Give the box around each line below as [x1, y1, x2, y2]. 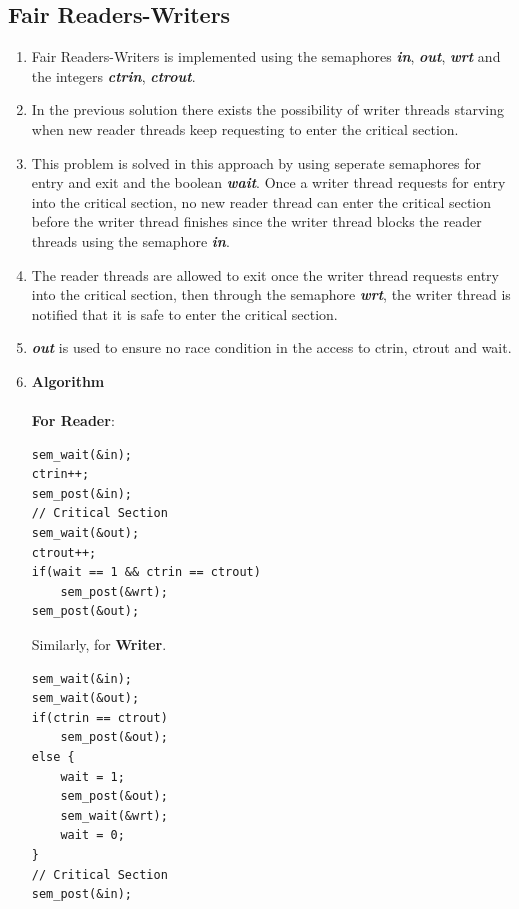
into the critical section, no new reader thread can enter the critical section [31, 191, 492, 212]
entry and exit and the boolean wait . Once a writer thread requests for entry [31, 172, 506, 193]
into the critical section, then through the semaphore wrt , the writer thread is [31, 284, 511, 305]
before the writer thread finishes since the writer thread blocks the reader [31, 211, 482, 232]
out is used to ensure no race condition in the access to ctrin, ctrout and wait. [31, 337, 512, 358]
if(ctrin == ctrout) [31, 710, 168, 725]
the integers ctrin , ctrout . [31, 65, 196, 86]
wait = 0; [60, 828, 125, 843]
